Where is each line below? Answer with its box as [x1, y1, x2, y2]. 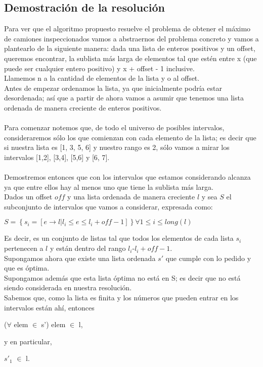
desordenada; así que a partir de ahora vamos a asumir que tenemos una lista [4, 92, 244, 103]
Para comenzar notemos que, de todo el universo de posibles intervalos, [4, 122, 225, 133]
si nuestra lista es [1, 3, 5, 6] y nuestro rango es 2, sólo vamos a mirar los [4, 142, 230, 152]
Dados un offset [4, 191, 53, 202]
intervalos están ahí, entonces [4, 302, 95, 312]
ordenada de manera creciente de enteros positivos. [4, 102, 162, 113]
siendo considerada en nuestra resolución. [4, 282, 132, 293]
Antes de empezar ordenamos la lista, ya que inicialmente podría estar [4, 82, 222, 93]
